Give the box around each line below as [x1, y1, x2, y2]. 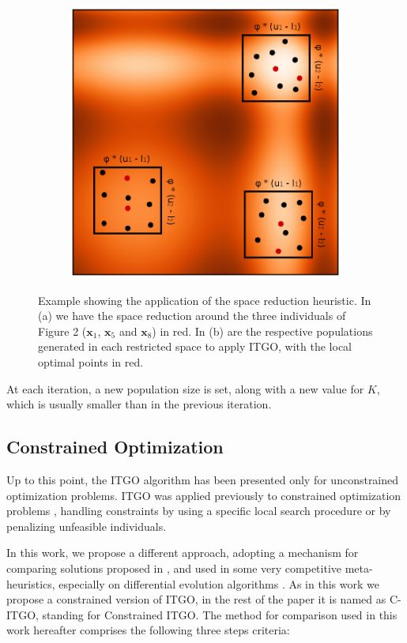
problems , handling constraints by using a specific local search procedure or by [6, 502, 391, 519]
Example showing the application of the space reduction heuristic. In [38, 291, 371, 308]
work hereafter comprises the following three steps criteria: [6, 622, 290, 638]
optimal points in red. [38, 353, 144, 370]
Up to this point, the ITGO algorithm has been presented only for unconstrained [6, 471, 399, 487]
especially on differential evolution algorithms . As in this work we [58, 575, 379, 592]
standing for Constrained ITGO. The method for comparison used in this [42, 606, 398, 622]
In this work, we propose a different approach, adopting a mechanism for [6, 544, 359, 561]
